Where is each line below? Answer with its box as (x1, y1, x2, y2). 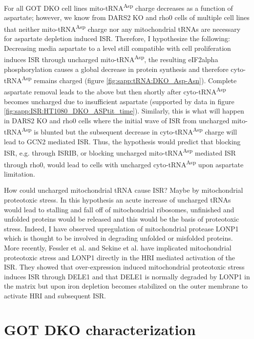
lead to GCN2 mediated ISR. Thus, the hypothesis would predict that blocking (4, 136, 241, 146)
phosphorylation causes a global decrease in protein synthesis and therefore (4, 64, 229, 74)
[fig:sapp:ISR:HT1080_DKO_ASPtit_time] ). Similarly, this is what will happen (4, 106, 244, 116)
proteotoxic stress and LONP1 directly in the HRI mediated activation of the (4, 252, 235, 262)
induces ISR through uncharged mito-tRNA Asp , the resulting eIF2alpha (4, 53, 218, 64)
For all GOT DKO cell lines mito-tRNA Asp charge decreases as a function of (4, 1, 233, 13)
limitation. (4, 168, 35, 179)
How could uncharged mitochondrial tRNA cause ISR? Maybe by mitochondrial (4, 185, 243, 195)
